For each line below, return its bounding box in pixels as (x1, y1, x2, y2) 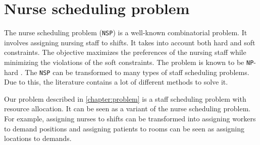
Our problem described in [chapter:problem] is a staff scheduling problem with (4, 93, 246, 104)
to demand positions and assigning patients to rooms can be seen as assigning (4, 123, 245, 133)
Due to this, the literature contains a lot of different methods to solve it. (4, 77, 228, 87)
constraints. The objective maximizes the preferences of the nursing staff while (4, 47, 246, 57)
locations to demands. (4, 133, 72, 143)
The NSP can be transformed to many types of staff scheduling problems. (25, 66, 249, 77)
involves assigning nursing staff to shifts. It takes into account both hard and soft (4, 37, 255, 47)
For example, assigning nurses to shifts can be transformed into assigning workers (4, 113, 256, 124)
